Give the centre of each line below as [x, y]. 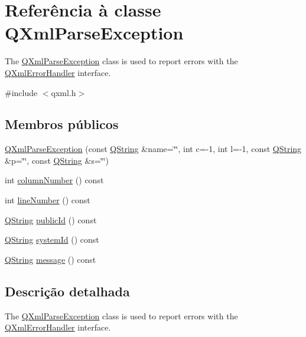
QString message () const [51, 259]
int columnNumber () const [54, 180]
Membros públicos [62, 124]
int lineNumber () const [48, 200]
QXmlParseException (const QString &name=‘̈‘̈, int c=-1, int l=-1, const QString [153, 149]
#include [21, 92]
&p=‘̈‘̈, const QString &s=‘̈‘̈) [57, 160]
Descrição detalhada [67, 291]
